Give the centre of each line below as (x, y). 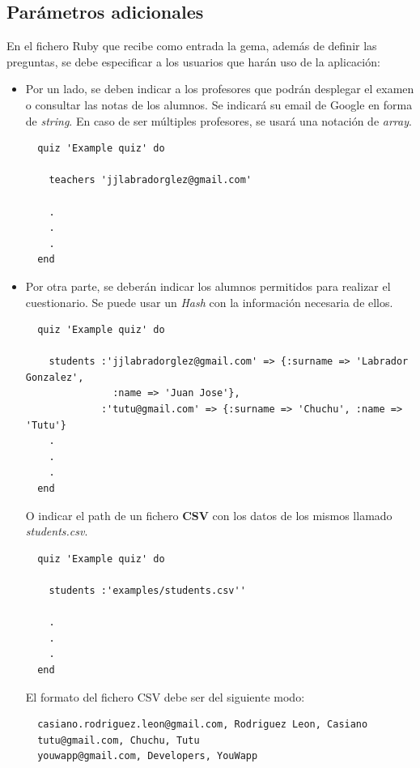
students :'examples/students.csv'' (147, 591)
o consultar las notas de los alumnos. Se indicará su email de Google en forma (219, 104)
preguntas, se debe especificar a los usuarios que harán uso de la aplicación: (193, 61)
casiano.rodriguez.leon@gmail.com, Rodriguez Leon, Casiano (203, 725)
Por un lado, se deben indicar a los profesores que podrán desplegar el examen (220, 89)
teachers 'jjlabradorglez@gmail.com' (150, 180)
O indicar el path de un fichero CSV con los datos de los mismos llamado (209, 515)
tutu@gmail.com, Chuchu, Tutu (119, 740)
